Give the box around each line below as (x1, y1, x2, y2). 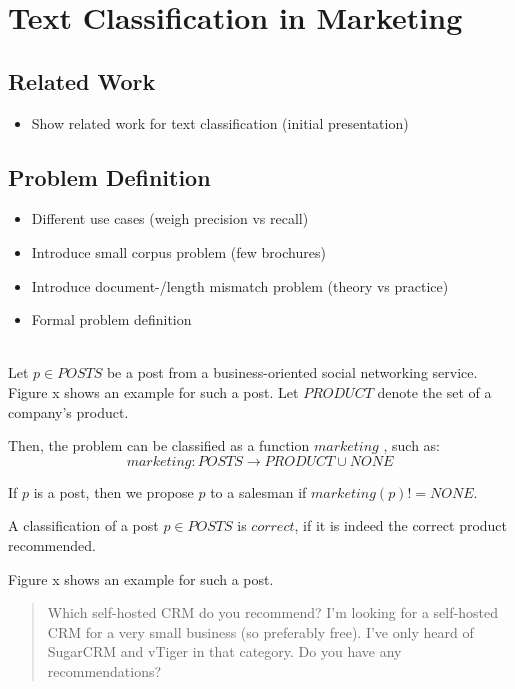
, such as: (383, 435, 440, 456)
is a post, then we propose (33, 481, 194, 502)
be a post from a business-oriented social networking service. (106, 362, 478, 383)
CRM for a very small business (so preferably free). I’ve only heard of (47, 621, 474, 642)
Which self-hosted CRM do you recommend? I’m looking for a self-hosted (47, 602, 498, 623)
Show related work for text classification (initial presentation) (31, 112, 409, 133)
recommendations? (47, 660, 162, 681)
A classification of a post (8, 515, 159, 536)
